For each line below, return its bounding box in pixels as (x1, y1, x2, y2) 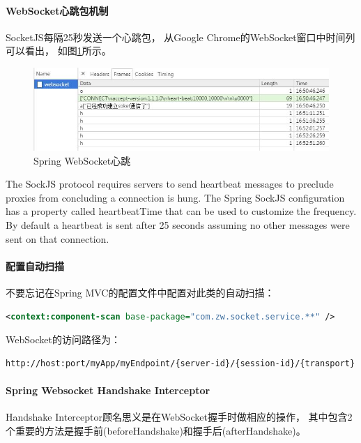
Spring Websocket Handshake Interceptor (6, 382, 210, 397)
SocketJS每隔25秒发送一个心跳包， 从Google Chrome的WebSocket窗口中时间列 (6, 29, 355, 44)
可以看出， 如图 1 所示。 (6, 43, 112, 58)
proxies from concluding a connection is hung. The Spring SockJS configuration (6, 190, 345, 204)
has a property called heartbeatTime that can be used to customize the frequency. (6, 204, 357, 218)
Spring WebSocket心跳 (33, 153, 131, 167)
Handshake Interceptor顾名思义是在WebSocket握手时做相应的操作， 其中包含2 (6, 410, 353, 424)
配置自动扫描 (6, 258, 64, 273)
